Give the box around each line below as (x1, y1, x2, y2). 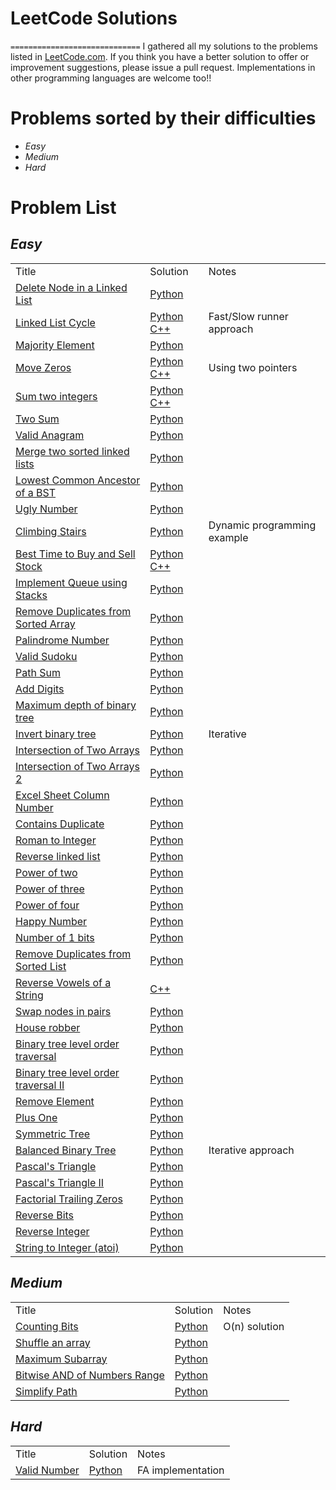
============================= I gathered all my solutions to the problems (10, 40, 318, 52)
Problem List (10, 197, 117, 219)
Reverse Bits (15, 1208, 75, 1222)
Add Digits (15, 682, 65, 696)
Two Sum (15, 412, 60, 426)
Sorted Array (15, 617, 76, 631)
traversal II (15, 1078, 65, 1092)
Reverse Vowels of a (15, 975, 112, 989)
